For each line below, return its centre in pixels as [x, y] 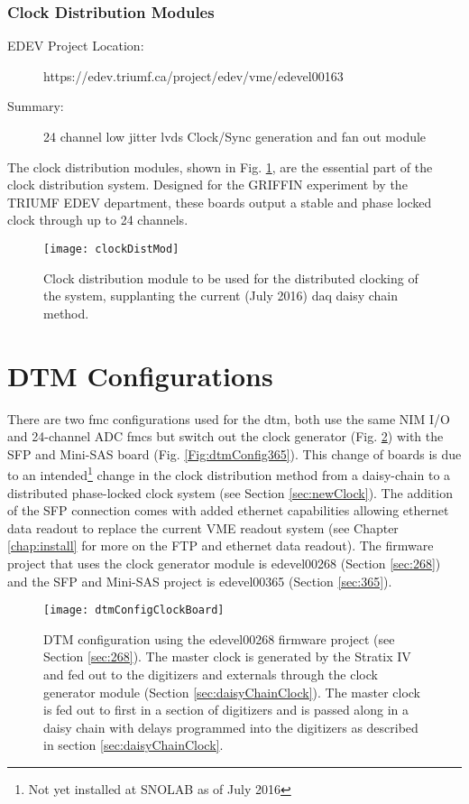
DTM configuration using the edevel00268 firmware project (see [219, 638]
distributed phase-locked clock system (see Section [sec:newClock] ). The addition [230, 492]
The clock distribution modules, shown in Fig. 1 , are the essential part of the [220, 166]
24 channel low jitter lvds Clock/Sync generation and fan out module [235, 136]
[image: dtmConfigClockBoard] [134, 610]
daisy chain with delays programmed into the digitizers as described [231, 727]
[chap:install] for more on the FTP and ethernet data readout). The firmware [221, 545]
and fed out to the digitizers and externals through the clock [211, 674]
